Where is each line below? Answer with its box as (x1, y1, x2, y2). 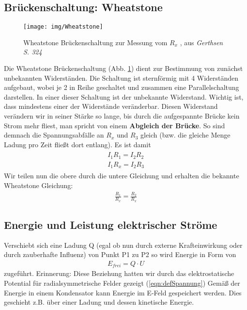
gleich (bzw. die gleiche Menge (140, 130, 231, 140)
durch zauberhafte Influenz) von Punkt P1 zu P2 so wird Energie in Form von (4, 249, 236, 259)
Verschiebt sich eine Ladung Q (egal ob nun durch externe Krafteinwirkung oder (4, 240, 243, 250)
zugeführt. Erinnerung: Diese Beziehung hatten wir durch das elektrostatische (4, 268, 234, 278)
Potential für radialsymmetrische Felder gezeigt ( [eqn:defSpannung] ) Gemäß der (4, 278, 240, 288)
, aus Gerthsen (180, 37, 223, 47)
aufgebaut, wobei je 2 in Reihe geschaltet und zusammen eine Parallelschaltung (4, 82, 239, 92)
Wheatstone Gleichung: (4, 180, 73, 190)
